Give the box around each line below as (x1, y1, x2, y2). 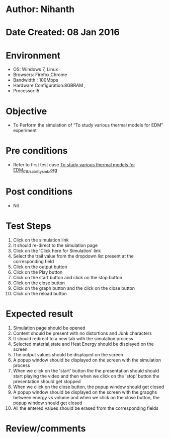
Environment (6, 49, 61, 61)
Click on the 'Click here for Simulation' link (13, 247, 101, 254)
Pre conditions (6, 145, 68, 157)
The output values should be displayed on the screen (13, 351, 124, 357)
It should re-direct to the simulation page (13, 242, 98, 248)
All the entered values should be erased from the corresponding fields (13, 405, 159, 411)
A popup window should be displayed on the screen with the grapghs (13, 389, 157, 395)
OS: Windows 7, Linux (13, 67, 58, 73)
